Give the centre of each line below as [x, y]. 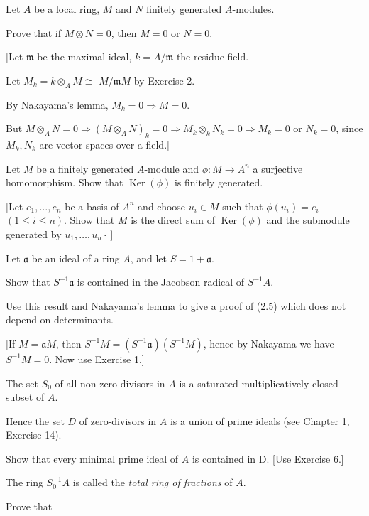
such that [243, 206]
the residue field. [213, 57]
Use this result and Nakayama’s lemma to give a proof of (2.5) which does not [176, 305]
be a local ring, [67, 9]
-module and [172, 168]
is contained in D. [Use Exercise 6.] [268, 458]
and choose [162, 206]
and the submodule [308, 220]
